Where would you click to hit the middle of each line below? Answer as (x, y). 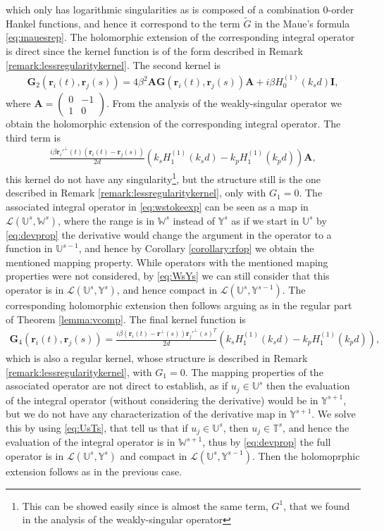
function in (29, 248)
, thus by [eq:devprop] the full (267, 442)
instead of (194, 220)
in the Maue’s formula (302, 23)
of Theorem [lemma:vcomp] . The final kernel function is (126, 319)
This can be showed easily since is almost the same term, (145, 505)
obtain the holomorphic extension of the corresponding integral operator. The (173, 124)
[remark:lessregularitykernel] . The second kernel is (113, 64)
